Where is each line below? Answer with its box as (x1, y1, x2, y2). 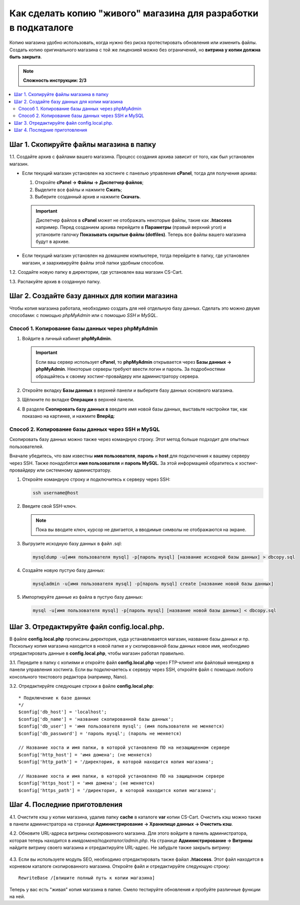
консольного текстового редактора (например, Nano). (9, 674, 128, 680)
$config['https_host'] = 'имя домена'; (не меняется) (18, 780, 155, 786)
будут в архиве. (36, 239, 70, 245)
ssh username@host (32, 490, 79, 496)
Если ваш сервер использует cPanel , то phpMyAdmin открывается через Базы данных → (36, 359, 232, 365)
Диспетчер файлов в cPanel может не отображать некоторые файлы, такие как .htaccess (36, 217, 232, 223)
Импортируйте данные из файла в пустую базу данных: (22, 594, 143, 600)
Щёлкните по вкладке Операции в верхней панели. (22, 397, 135, 403)
